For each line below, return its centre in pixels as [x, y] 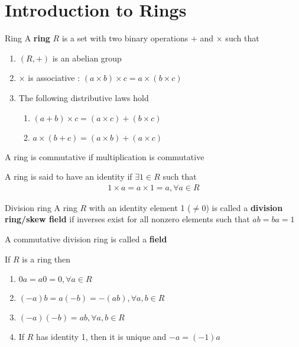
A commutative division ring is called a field [86, 239]
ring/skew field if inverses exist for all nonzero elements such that [127, 219]
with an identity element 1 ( [140, 207]
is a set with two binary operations [125, 38]
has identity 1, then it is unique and [101, 337]
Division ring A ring [41, 207]
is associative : [54, 78]
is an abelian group [87, 58]
